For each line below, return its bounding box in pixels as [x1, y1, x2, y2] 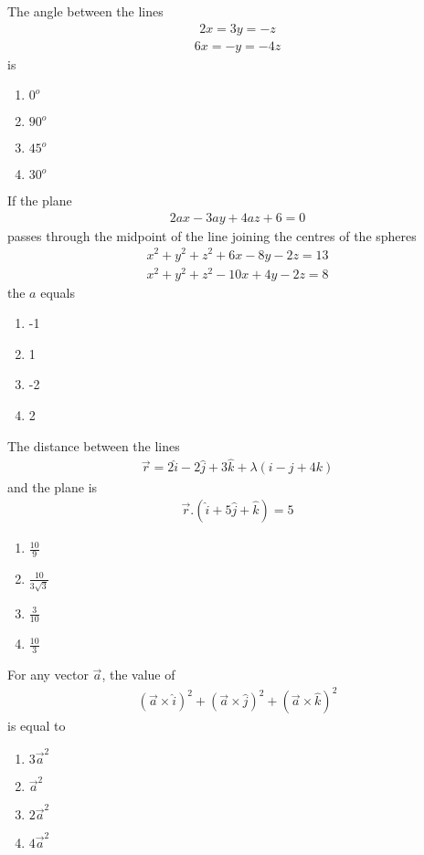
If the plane [7, 191, 72, 210]
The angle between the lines [7, 2, 164, 20]
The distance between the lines [7, 436, 180, 455]
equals [40, 282, 75, 301]
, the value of [101, 665, 175, 684]
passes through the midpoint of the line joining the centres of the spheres [7, 226, 417, 245]
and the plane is [7, 477, 98, 496]
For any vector [7, 665, 89, 684]
